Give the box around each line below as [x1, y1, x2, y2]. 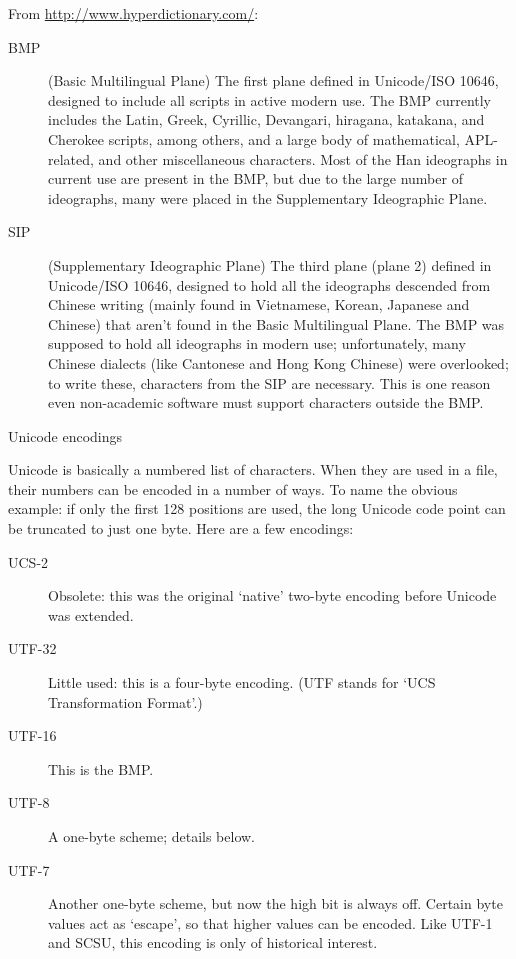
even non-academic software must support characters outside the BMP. [48, 392, 484, 413]
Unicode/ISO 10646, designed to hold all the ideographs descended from [48, 274, 491, 295]
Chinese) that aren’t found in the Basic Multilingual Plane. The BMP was [48, 313, 505, 334]
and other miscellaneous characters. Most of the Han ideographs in [98, 148, 508, 169]
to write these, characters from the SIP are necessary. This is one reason [48, 372, 491, 393]
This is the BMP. [48, 758, 154, 779]
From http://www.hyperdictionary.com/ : [8, 3, 259, 23]
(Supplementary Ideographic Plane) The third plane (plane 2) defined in [48, 254, 492, 275]
